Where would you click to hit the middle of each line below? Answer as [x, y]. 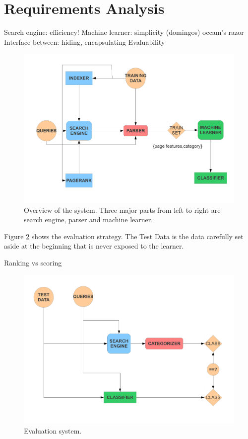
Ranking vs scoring [33, 262]
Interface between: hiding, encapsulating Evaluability [85, 42]
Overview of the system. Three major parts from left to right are [122, 210]
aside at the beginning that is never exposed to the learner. [94, 246]
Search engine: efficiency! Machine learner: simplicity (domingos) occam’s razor [124, 32]
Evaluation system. [53, 430]
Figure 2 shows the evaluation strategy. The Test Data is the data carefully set [124, 236]
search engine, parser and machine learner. [89, 219]
